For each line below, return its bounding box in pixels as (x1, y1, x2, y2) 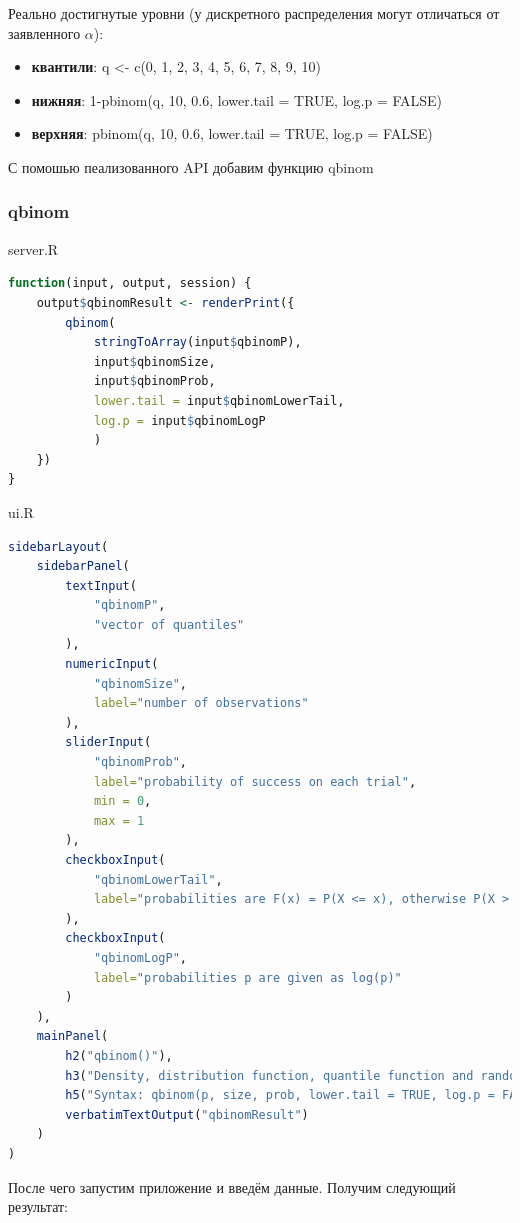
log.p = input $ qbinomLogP (93, 413, 266, 428)
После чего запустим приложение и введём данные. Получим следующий (8, 1176, 456, 1197)
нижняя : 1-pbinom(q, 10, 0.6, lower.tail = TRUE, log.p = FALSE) (31, 89, 443, 110)
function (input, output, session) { (8, 276, 252, 291)
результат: (8, 1196, 68, 1217)
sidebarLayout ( (8, 539, 109, 554)
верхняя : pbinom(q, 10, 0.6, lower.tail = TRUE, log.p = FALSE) (31, 123, 433, 144)
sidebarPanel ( (36, 559, 130, 574)
